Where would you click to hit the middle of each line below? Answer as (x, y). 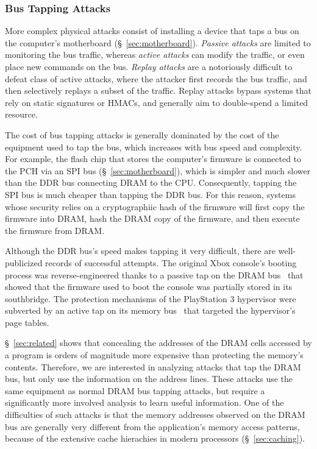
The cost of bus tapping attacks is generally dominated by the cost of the (142, 134)
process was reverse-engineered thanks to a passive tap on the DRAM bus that (154, 274)
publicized (24, 262)
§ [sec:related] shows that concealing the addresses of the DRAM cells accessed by (158, 343)
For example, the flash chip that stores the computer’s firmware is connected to (153, 159)
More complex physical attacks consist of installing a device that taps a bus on (152, 31)
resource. (21, 114)
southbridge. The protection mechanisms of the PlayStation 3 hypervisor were (151, 298)
